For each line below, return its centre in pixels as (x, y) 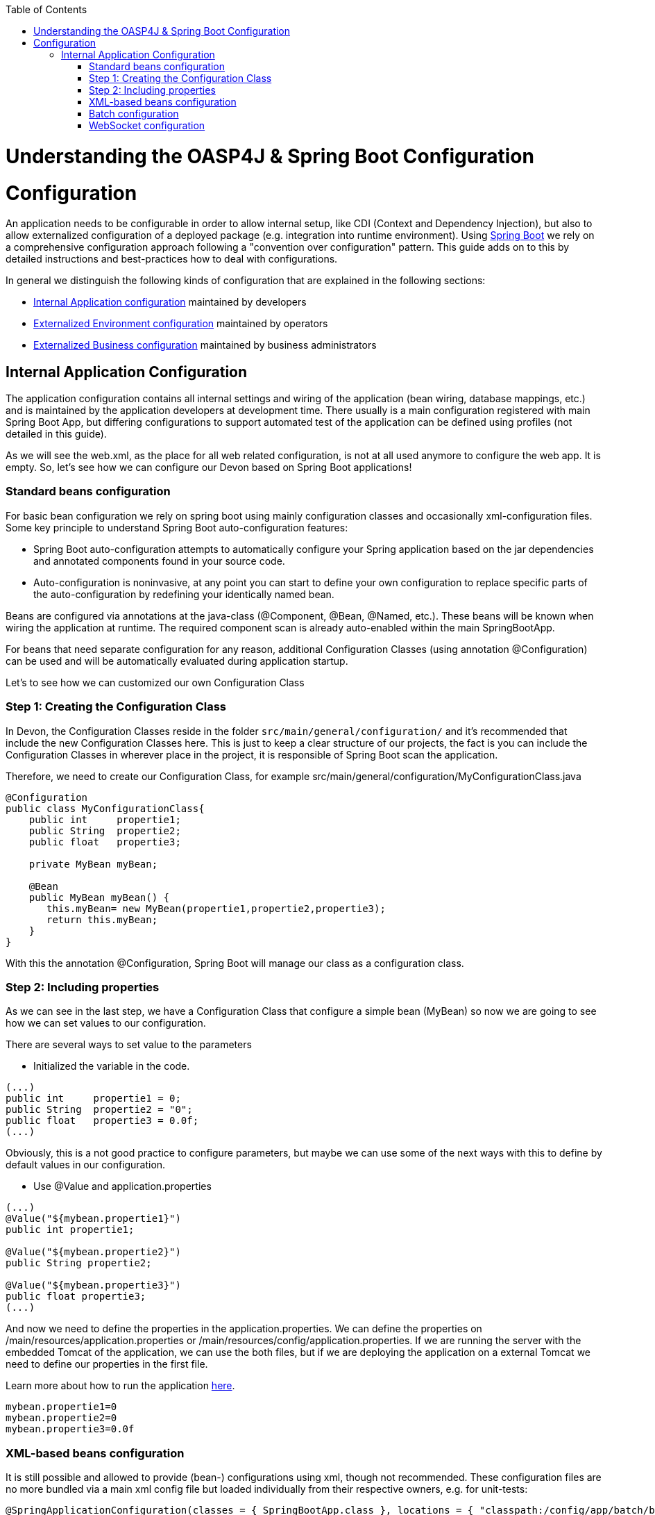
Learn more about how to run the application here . (120, 1386)
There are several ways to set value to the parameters (129, 1045)
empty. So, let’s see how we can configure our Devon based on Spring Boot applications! (209, 467)
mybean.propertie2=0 (61, 1418)
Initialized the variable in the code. (112, 1066)
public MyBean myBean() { (99, 897)
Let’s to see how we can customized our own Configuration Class (155, 682)
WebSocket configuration (147, 125)
